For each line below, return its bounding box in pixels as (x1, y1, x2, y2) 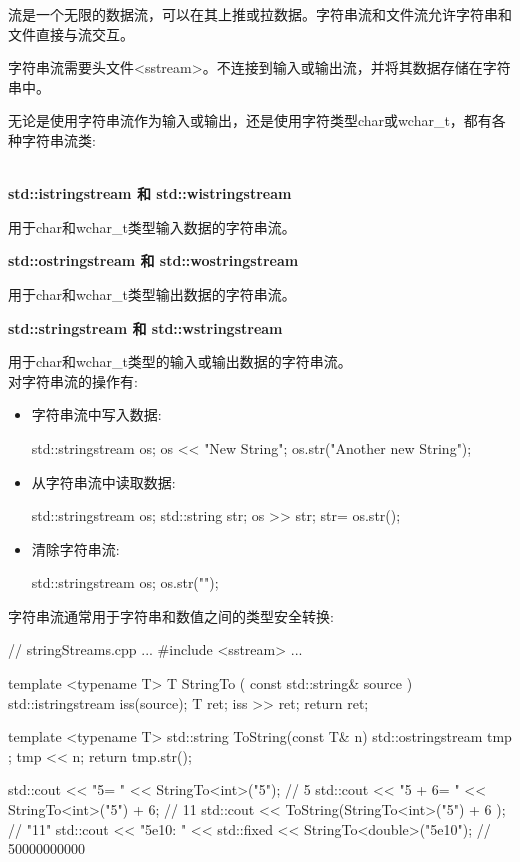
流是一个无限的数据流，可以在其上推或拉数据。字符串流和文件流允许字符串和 (8, 4, 512, 24)
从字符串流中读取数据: (31, 471, 176, 492)
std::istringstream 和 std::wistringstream (8, 183, 292, 204)
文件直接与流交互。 (8, 23, 134, 44)
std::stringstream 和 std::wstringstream (8, 317, 283, 338)
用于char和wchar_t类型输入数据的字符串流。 (8, 216, 296, 237)
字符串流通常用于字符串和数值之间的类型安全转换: (8, 605, 334, 626)
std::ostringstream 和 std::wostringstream (8, 250, 299, 271)
